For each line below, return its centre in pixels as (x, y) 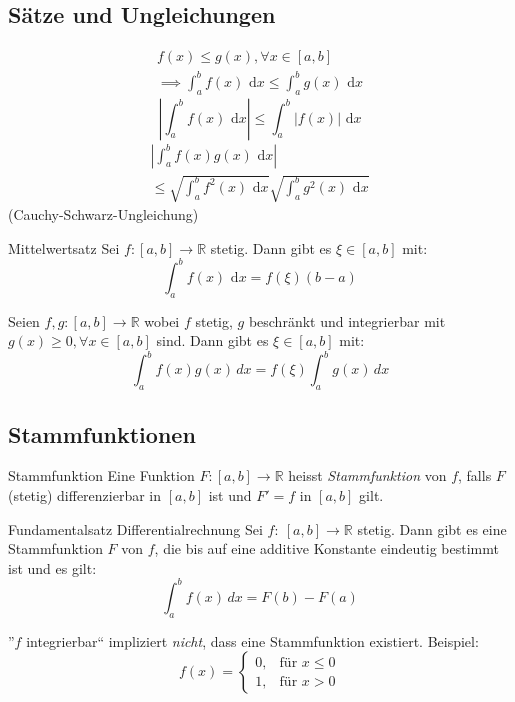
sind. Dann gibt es (212, 340)
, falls (475, 475)
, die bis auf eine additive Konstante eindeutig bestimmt (326, 548)
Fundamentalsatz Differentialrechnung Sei (135, 528)
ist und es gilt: (52, 567)
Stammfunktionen (102, 433)
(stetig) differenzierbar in (85, 494)
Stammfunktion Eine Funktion (101, 475)
